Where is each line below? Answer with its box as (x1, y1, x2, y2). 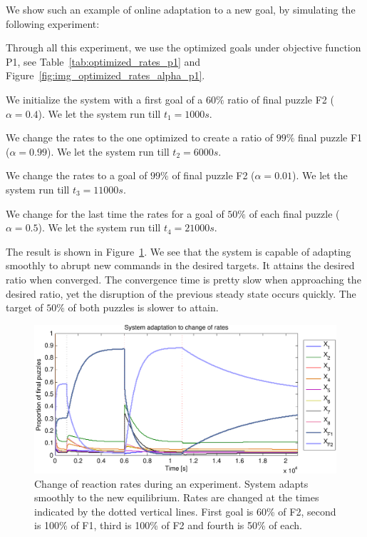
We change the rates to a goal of (6, 168, 148, 183)
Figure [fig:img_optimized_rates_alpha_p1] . (6, 68, 205, 83)
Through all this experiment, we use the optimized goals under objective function (6, 40, 361, 55)
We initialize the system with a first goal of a (6, 91, 203, 106)
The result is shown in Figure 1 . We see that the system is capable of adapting (6, 244, 351, 259)
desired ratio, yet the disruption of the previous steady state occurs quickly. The (6, 286, 356, 301)
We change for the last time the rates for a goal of (6, 206, 224, 221)
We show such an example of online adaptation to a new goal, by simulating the (6, 2, 356, 16)
